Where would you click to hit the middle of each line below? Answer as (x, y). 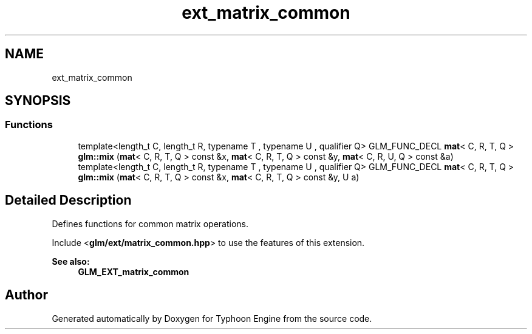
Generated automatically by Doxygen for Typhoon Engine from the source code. (212, 318)
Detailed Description (68, 200)
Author (26, 295)
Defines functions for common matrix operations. (150, 223)
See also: (71, 261)
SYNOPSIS (38, 101)
